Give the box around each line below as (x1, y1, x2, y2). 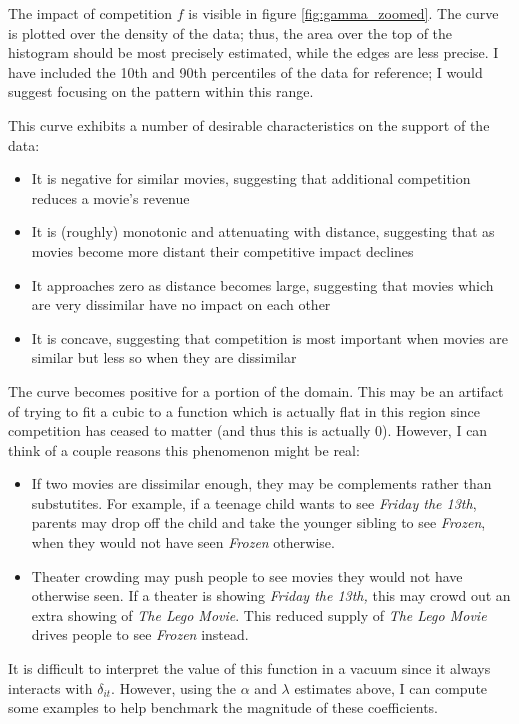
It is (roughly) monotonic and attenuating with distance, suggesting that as (31, 221, 495, 242)
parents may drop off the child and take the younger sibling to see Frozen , (31, 512, 486, 533)
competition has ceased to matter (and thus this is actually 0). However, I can (8, 420, 488, 441)
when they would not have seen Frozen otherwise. (31, 532, 335, 553)
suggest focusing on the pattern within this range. (8, 81, 314, 102)
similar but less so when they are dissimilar (31, 347, 297, 368)
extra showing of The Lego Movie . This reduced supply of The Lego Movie (31, 604, 487, 625)
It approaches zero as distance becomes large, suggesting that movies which (31, 274, 494, 295)
